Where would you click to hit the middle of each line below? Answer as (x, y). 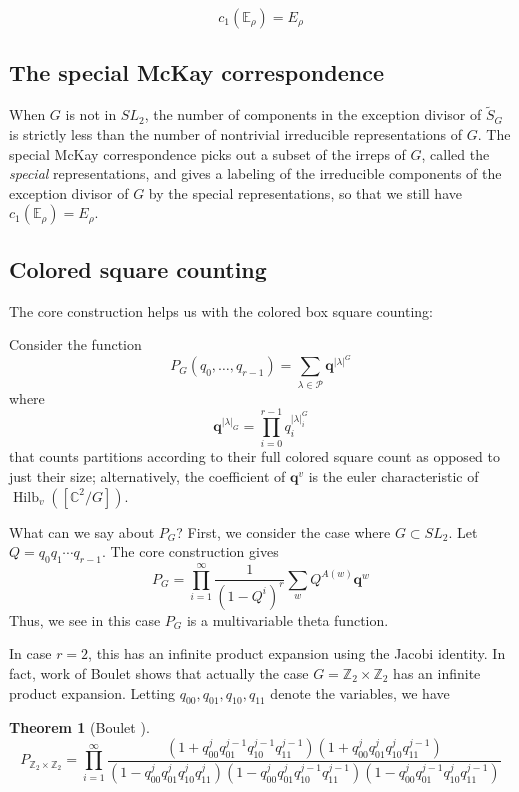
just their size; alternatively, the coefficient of (147, 476)
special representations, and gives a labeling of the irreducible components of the (255, 173)
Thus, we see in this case (85, 619)
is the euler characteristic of (393, 476)
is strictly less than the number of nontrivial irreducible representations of (236, 134)
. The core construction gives (190, 551)
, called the (455, 153)
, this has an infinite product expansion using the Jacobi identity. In (297, 653)
